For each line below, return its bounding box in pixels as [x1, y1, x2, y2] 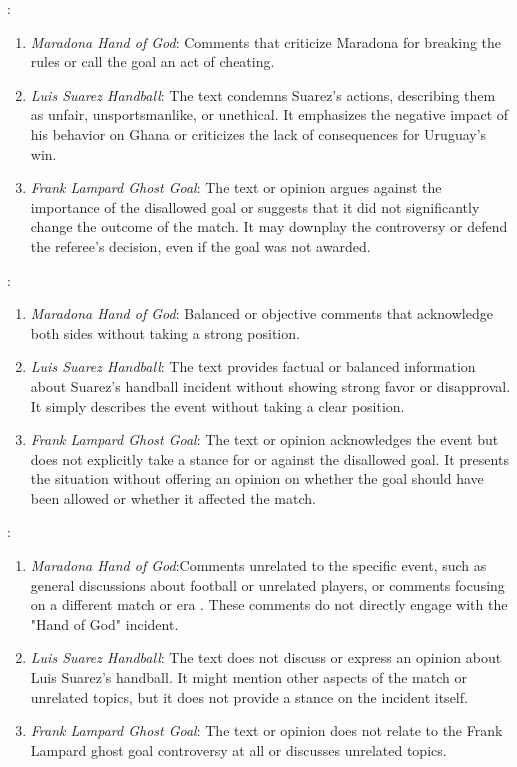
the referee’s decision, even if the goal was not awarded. [30, 235, 371, 256]
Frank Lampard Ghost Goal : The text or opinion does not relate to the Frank [30, 720, 503, 741]
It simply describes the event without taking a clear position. [30, 395, 405, 416]
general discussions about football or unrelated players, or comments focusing [30, 574, 505, 595]
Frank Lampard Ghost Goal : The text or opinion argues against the [30, 177, 442, 198]
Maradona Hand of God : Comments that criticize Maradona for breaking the [30, 31, 502, 52]
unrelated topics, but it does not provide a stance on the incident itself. [30, 686, 468, 707]
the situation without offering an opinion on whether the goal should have [30, 468, 484, 489]
